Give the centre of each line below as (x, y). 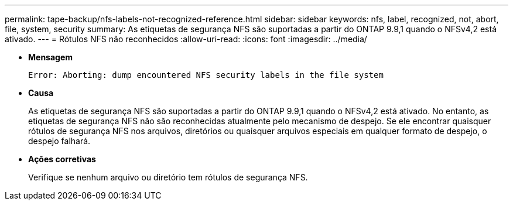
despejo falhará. (59, 141)
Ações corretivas (62, 159)
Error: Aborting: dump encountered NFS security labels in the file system (206, 75)
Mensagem (51, 57)
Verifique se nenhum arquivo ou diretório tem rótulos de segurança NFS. (168, 177)
